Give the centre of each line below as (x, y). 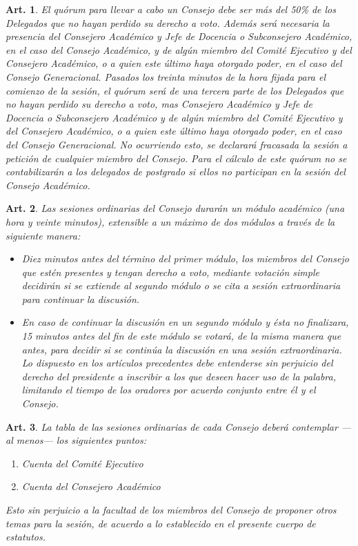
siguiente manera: (43, 235)
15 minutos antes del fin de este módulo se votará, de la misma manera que (181, 336)
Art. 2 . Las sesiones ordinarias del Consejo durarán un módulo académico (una (175, 208)
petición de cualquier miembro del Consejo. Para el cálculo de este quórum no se (176, 158)
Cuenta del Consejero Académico (91, 486)
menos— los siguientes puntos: (81, 440)
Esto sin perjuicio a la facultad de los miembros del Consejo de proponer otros (171, 509)
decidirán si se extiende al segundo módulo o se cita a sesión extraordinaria (181, 285)
